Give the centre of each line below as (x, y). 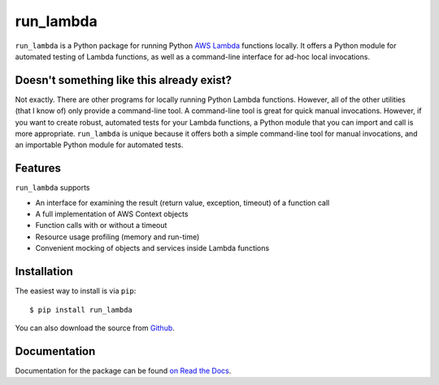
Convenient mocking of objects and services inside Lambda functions (152, 248)
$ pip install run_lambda (81, 310)
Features (38, 168)
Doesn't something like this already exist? (123, 80)
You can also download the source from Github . (95, 328)
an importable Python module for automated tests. (99, 145)
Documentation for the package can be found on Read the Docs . (123, 370)
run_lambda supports (52, 188)
